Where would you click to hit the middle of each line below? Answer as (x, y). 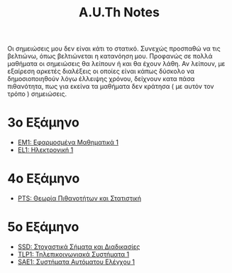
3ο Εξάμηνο (43, 123)
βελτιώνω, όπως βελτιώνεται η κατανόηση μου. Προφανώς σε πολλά (110, 56)
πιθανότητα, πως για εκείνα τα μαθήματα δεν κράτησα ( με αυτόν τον (111, 87)
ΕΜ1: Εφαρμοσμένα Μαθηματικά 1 (68, 142)
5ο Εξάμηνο (43, 227)
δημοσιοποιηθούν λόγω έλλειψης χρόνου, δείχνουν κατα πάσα (101, 79)
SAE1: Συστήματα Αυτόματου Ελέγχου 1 (76, 262)
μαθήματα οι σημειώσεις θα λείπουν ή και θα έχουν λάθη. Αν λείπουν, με (116, 64)
